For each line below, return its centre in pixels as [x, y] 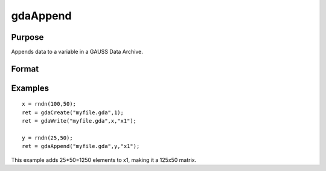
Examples [30, 88]
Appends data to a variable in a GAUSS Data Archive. [77, 52]
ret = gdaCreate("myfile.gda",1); [73, 112]
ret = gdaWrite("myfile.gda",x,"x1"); [79, 121]
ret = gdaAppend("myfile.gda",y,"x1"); [81, 146]
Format [25, 69]
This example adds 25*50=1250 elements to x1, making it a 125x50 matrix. [104, 160]
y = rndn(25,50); [47, 138]
